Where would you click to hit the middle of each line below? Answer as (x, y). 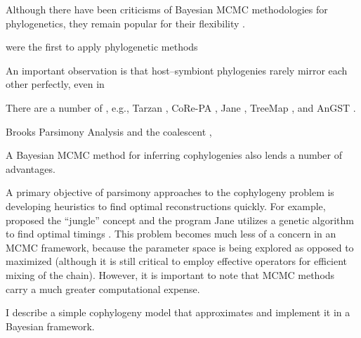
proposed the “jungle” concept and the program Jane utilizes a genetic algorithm (180, 220)
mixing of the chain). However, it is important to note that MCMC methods (170, 274)
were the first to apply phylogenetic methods (102, 47)
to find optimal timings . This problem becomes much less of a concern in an (171, 234)
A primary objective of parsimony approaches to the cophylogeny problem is (170, 192)
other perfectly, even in (55, 84)
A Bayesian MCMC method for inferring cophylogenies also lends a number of (174, 155)
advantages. (31, 168)
